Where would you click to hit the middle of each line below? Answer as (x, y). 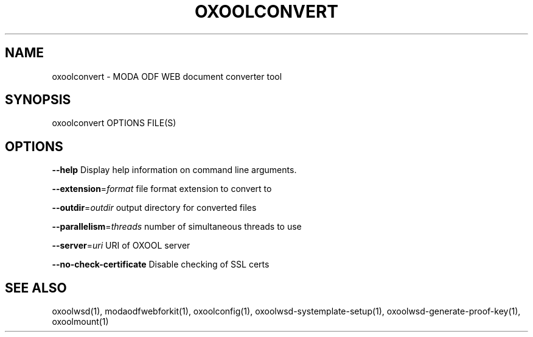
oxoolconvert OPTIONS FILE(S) (114, 123)
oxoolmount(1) (80, 322)
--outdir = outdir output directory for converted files (154, 208)
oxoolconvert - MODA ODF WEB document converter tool (167, 76)
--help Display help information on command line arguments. (174, 170)
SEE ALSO (36, 288)
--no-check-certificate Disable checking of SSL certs (161, 264)
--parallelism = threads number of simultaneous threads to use (177, 227)
